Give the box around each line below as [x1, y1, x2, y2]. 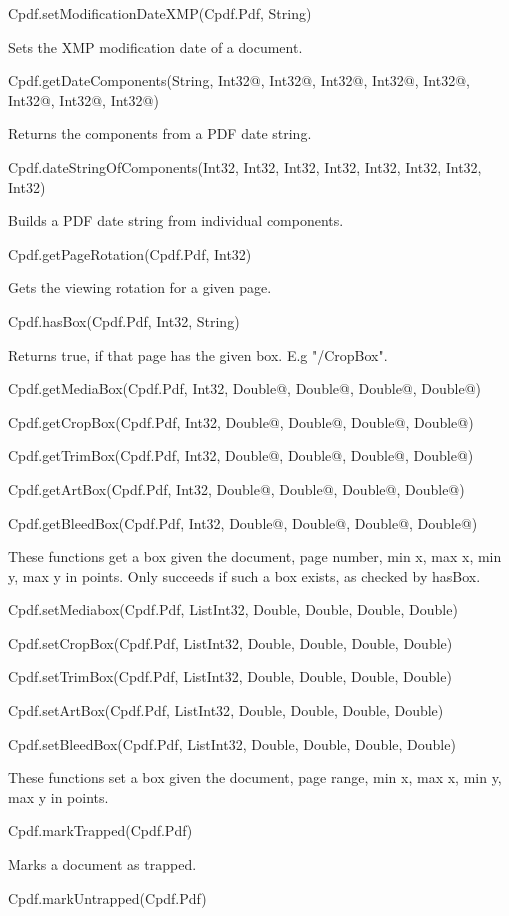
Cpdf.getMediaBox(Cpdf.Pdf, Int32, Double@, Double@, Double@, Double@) [8, 378, 482, 399]
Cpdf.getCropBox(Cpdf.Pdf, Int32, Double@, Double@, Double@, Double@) [8, 411, 474, 432]
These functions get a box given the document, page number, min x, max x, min [8, 546, 502, 567]
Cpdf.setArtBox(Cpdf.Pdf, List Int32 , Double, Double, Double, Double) [8, 700, 444, 721]
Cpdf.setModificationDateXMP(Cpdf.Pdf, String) [8, 3, 312, 23]
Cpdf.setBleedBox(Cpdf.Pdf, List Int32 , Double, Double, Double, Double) [8, 733, 456, 754]
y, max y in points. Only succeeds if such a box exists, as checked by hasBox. [8, 565, 481, 586]
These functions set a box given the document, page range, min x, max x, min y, [8, 767, 502, 788]
